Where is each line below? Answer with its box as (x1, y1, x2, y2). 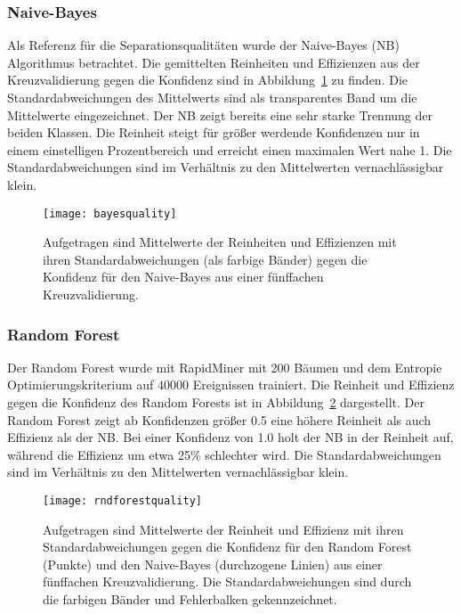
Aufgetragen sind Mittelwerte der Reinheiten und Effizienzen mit (43, 233, 397, 251)
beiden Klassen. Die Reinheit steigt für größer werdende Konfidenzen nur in (7, 123, 420, 142)
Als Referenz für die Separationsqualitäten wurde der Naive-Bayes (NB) (7, 36, 400, 54)
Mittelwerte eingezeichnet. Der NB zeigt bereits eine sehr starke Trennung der (7, 105, 433, 124)
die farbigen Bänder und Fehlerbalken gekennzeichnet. (43, 590, 337, 608)
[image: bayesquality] (43, 207, 177, 220)
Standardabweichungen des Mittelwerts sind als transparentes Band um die (7, 88, 417, 106)
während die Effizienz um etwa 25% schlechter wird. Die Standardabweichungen (7, 445, 441, 463)
